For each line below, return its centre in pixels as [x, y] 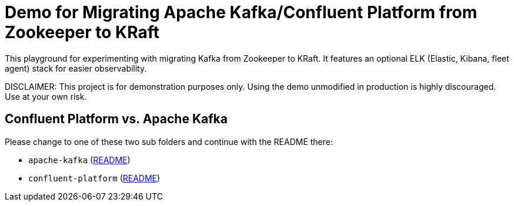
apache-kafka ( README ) [79, 160]
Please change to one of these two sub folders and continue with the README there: [169, 141]
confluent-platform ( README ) [94, 178]
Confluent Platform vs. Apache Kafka [116, 119]
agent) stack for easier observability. [76, 68]
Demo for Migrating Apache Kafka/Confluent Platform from [241, 12]
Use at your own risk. [46, 96]
